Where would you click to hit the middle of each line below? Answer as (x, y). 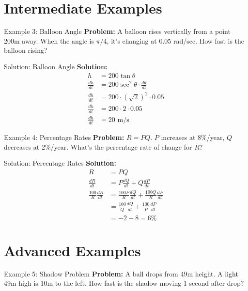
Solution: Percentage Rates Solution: (60, 163)
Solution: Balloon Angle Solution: (56, 66)
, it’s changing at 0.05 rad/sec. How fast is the (176, 40)
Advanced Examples (72, 250)
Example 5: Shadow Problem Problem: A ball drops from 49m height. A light (121, 273)
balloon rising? (26, 50)
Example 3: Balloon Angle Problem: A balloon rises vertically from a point (117, 31)
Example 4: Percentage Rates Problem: (64, 137)
